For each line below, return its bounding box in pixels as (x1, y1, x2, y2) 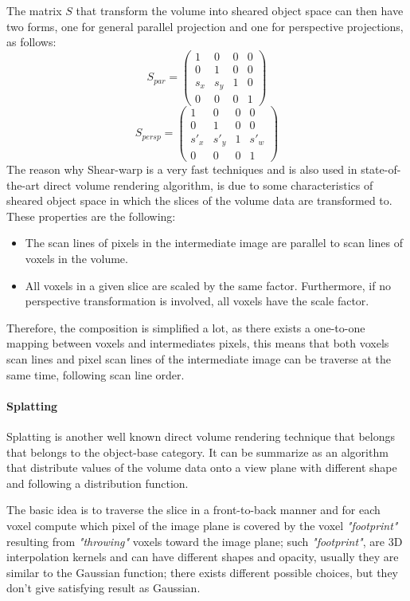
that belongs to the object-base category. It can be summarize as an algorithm (6, 443, 389, 460)
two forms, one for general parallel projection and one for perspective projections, (6, 18, 404, 34)
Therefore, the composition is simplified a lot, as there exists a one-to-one (6, 319, 365, 336)
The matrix (6, 2, 62, 18)
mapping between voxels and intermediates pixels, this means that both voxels (6, 335, 389, 352)
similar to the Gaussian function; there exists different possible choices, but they (6, 564, 398, 580)
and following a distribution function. (6, 474, 189, 491)
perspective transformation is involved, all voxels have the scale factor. (25, 293, 369, 309)
